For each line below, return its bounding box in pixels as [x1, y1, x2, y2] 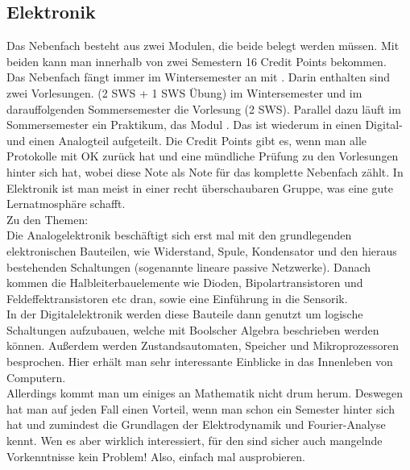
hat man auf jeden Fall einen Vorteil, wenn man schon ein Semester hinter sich [6, 400, 395, 417]
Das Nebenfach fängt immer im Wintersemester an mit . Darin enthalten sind [6, 69, 391, 85]
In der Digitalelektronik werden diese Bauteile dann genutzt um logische [6, 306, 363, 322]
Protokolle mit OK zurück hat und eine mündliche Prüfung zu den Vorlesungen [6, 148, 399, 164]
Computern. [6, 368, 66, 385]
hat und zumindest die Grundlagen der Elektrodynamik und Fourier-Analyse [6, 416, 386, 433]
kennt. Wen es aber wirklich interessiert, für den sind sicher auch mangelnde [6, 432, 383, 449]
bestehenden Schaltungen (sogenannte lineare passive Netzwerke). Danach [6, 258, 371, 275]
